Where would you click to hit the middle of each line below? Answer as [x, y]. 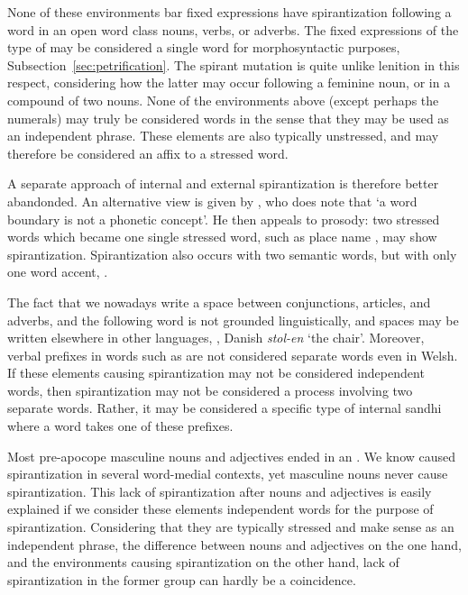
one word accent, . [58, 272]
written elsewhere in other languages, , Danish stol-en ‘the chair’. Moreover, [216, 338]
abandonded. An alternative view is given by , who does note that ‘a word [212, 201]
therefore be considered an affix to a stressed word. [148, 153]
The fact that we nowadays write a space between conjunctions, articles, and [219, 302]
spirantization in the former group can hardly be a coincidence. [182, 579]
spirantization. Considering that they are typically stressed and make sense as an [231, 527]
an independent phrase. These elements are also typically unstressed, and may [223, 136]
